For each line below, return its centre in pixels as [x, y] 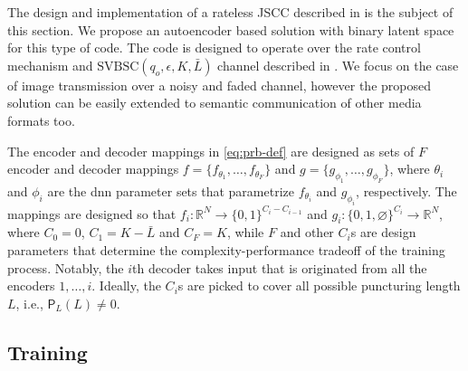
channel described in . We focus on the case [338, 65]
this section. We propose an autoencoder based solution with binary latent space [231, 29]
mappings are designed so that [92, 213]
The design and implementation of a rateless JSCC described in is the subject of [230, 12]
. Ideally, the [126, 285]
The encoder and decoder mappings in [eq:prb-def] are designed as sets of [211, 151]
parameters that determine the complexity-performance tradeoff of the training [226, 250]
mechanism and [50, 65]
